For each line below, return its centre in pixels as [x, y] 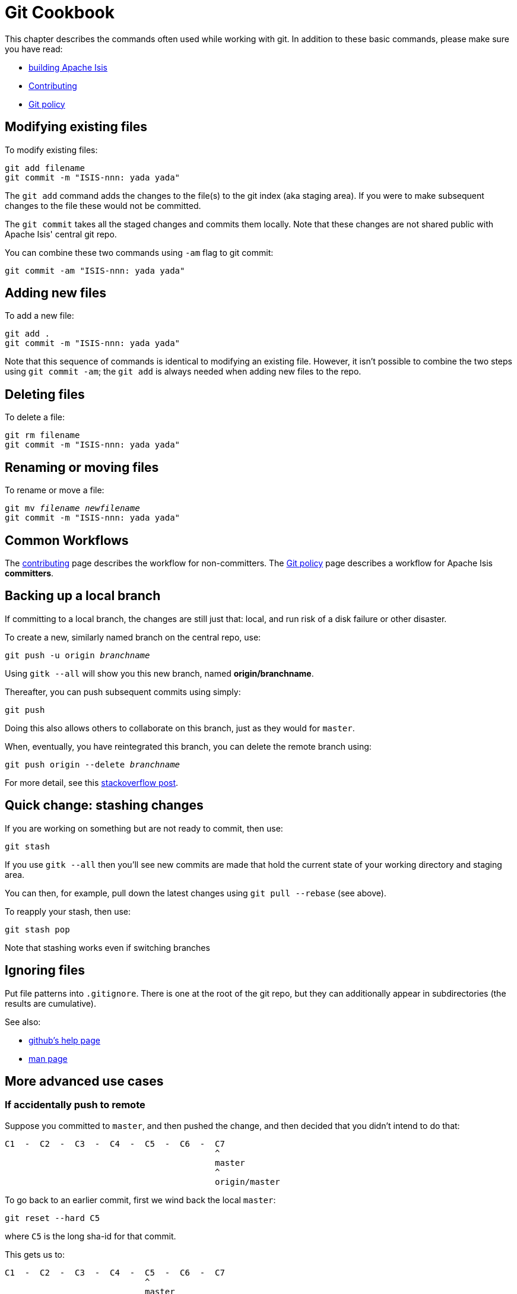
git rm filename [42, 435]
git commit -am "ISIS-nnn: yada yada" [95, 270]
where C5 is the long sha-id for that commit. [91, 1236]
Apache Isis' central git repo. [61, 234]
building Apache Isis [68, 67]
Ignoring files [45, 970]
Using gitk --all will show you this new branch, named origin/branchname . [159, 673]
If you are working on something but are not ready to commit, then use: [144, 828]
